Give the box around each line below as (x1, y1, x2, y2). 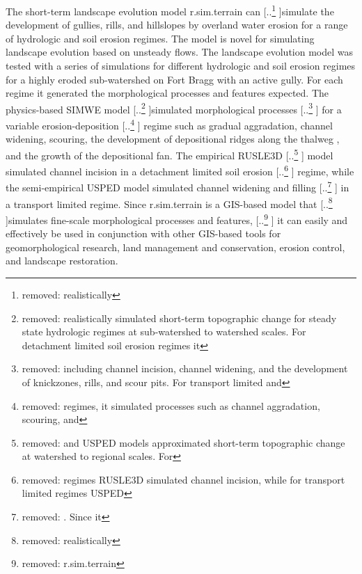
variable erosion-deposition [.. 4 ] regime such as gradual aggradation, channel (6, 116, 333, 132)
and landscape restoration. (6, 253, 118, 268)
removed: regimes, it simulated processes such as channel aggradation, (22, 398, 320, 413)
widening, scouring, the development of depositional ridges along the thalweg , (6, 131, 340, 146)
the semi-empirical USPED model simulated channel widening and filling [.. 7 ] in (6, 178, 349, 195)
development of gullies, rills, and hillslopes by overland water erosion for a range (6, 17, 348, 32)
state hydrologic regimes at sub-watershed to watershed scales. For (22, 324, 306, 339)
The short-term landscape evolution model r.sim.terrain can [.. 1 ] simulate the (6, 2, 334, 18)
